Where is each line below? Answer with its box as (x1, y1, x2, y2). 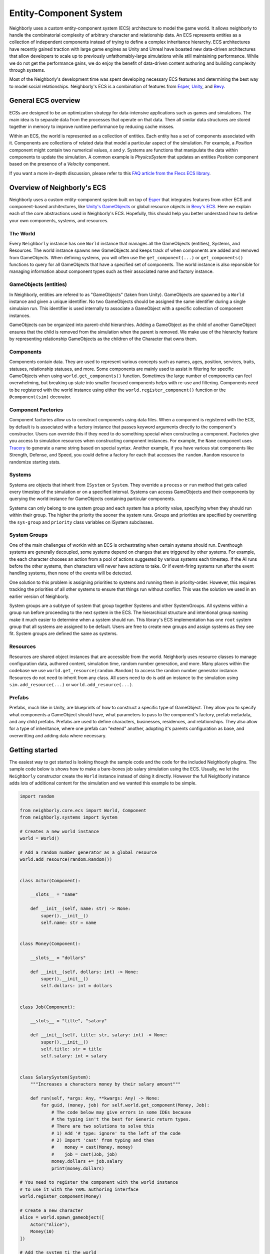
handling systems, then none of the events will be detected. (9, 570, 132, 576)
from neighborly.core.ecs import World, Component (19, 808, 147, 813)
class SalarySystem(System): (19, 1074, 91, 1080)
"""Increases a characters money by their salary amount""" (30, 1081, 181, 1087)
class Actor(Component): (19, 878, 81, 883)
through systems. (9, 67, 45, 73)
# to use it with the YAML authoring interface (19, 1186, 138, 1192)
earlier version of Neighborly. (9, 593, 69, 599)
